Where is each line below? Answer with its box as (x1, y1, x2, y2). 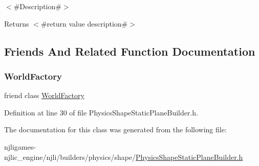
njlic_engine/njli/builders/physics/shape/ (4, 151, 136, 162)
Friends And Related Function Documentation (4, 43, 255, 59)
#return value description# (40, 18, 128, 29)
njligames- (4, 141, 36, 152)
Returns (4, 18, 29, 29)
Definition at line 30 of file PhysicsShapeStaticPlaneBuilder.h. (4, 107, 199, 117)
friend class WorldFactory (4, 90, 84, 101)
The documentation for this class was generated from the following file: (4, 124, 227, 135)
